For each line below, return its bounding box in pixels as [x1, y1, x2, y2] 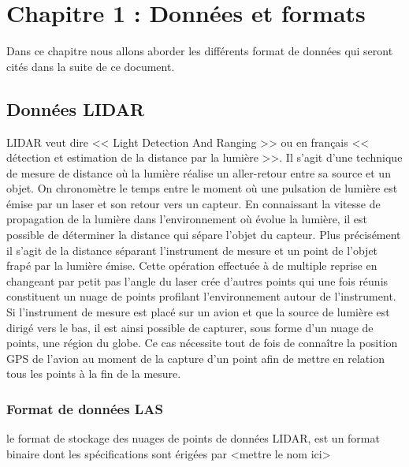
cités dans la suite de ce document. [6, 58, 175, 74]
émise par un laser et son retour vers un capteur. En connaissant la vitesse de [6, 195, 381, 211]
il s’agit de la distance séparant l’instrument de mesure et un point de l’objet [6, 241, 378, 258]
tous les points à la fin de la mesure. [6, 365, 181, 382]
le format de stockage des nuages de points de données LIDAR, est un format [6, 430, 380, 446]
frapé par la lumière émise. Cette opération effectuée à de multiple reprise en [6, 257, 377, 274]
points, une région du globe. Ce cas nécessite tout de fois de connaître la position [6, 334, 398, 351]
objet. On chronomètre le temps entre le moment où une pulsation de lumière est [6, 180, 398, 196]
